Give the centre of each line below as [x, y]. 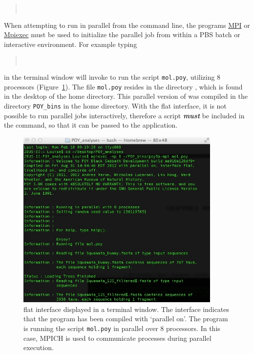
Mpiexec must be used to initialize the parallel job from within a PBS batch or [122, 34]
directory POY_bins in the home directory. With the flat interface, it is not [115, 105]
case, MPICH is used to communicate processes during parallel [117, 338]
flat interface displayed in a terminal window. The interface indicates [127, 309]
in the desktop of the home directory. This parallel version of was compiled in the [126, 96]
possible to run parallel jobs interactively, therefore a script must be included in [124, 115]
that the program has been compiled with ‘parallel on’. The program [126, 319]
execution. [39, 347]
